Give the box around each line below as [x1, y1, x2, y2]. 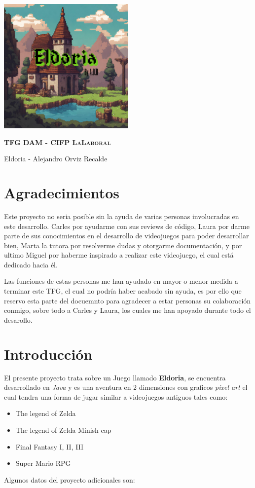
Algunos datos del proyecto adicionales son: [4, 474, 135, 485]
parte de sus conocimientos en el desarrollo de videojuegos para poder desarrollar [4, 230, 249, 241]
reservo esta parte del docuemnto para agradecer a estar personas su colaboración [4, 295, 251, 305]
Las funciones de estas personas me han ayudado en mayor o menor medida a [4, 276, 238, 286]
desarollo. [4, 314, 33, 325]
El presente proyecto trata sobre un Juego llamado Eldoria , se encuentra [4, 372, 226, 382]
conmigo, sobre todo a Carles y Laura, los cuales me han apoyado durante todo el [4, 305, 251, 315]
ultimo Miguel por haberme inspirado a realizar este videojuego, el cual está [4, 250, 234, 260]
